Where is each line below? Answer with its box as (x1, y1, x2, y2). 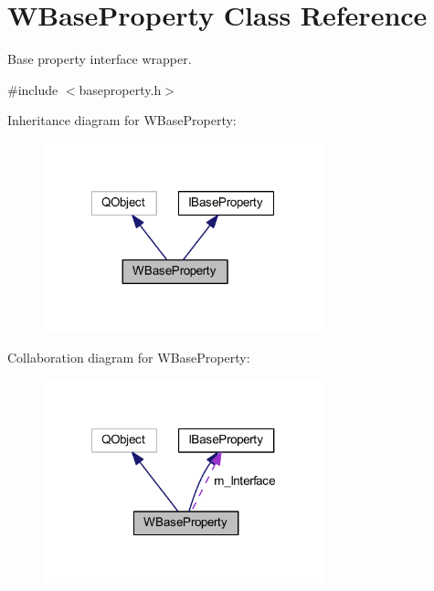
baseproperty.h (79, 79, 162, 99)
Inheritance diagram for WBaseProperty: (7, 111, 237, 130)
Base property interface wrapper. (7, 49, 192, 69)
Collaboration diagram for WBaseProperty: (7, 348, 250, 367)
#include (7, 79, 58, 99)
